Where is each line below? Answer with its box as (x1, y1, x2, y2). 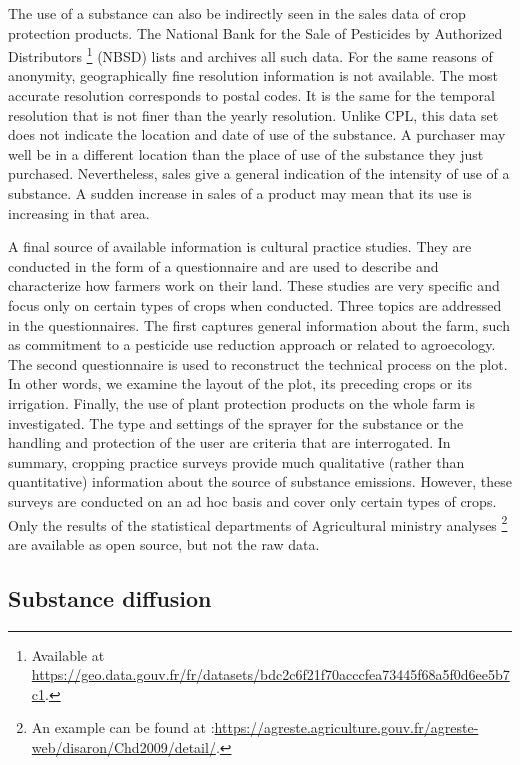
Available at (31, 644, 105, 665)
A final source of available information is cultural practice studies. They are (8, 236, 472, 257)
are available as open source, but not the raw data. (8, 533, 320, 554)
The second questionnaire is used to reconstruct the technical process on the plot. (8, 353, 508, 374)
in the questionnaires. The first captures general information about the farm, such (8, 314, 510, 335)
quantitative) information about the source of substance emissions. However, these (8, 471, 512, 492)
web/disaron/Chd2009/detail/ (31, 736, 216, 757)
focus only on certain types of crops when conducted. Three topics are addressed (8, 294, 502, 315)
